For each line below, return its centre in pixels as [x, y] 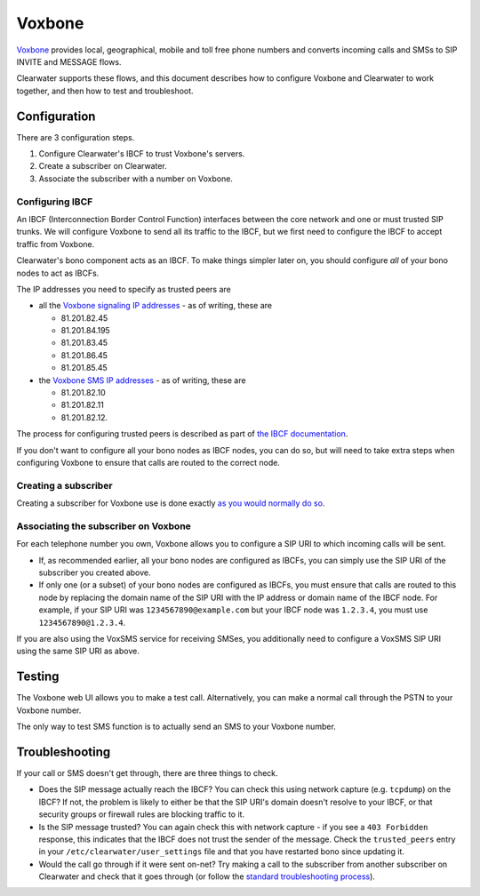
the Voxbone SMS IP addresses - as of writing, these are [142, 380]
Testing [38, 677]
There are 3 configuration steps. [76, 137]
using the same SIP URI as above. [78, 651]
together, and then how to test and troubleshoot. [105, 91]
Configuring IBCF [55, 202]
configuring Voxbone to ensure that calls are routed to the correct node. [148, 462]
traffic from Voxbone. [56, 244]
